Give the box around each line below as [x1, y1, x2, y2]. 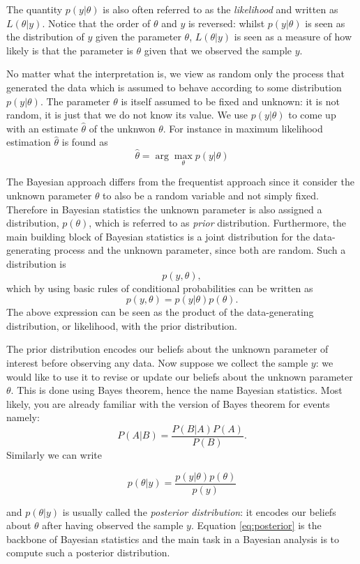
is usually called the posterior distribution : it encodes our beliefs [62, 504, 336, 519]
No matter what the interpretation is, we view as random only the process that [6, 66, 345, 81]
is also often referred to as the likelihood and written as [103, 2, 338, 16]
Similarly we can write [6, 447, 102, 462]
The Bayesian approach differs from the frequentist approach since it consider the [6, 174, 354, 189]
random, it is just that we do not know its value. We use [6, 107, 248, 122]
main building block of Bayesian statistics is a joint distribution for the [6, 229, 310, 243]
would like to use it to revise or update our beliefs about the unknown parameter [6, 369, 353, 383]
